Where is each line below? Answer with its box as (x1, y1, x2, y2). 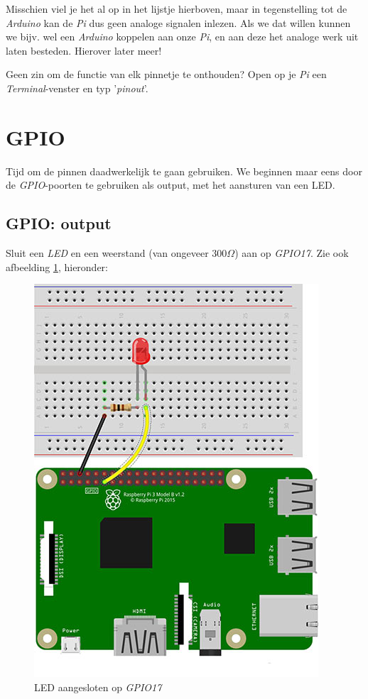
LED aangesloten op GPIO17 (34, 679, 162, 694)
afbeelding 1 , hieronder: (6, 259, 109, 274)
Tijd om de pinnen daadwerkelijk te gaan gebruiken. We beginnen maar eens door (6, 163, 362, 178)
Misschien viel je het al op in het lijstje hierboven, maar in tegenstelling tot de (6, 1, 347, 16)
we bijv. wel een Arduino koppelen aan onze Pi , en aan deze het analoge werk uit (6, 29, 359, 44)
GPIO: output (6, 212, 112, 234)
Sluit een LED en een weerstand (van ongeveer (6, 246, 209, 260)
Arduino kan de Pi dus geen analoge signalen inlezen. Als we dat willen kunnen (6, 15, 351, 30)
